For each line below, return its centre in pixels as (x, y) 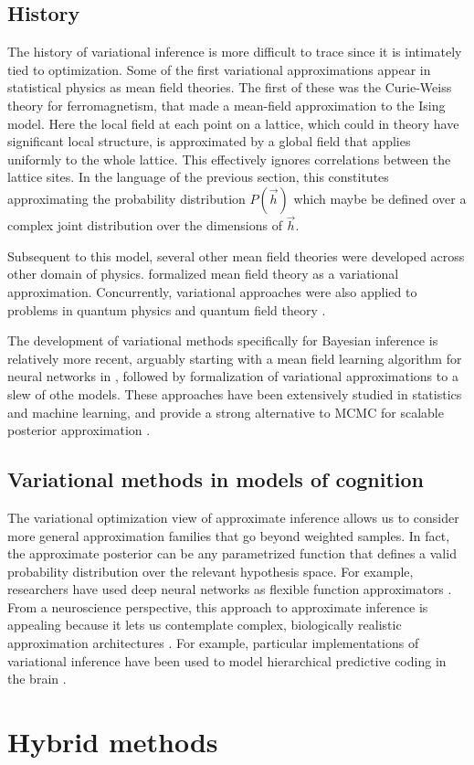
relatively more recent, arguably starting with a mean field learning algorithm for (235, 358)
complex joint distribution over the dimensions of (145, 225)
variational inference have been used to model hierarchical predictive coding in (227, 660)
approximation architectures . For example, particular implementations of (213, 643)
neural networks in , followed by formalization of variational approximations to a (233, 376)
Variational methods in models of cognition (216, 479)
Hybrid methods (113, 742)
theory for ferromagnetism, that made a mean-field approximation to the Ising (226, 105)
